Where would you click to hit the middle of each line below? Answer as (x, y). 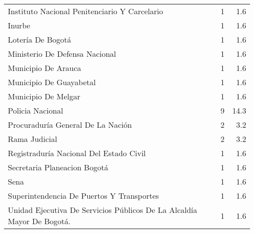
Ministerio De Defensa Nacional (62, 54)
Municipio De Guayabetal (52, 82)
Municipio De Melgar (44, 96)
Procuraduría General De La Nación (70, 125)
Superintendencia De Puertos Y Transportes (84, 196)
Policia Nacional (36, 110)
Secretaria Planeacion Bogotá (58, 167)
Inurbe (19, 25)
